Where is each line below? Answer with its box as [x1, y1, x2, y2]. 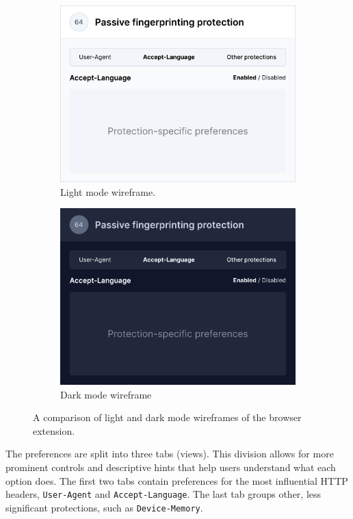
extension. [33, 423, 75, 438]
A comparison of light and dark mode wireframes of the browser [33, 410, 302, 425]
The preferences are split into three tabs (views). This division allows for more [5, 446, 334, 461]
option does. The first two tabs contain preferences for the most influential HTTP [5, 473, 348, 488]
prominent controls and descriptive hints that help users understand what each [5, 459, 336, 474]
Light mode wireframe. [60, 184, 156, 199]
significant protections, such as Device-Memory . [5, 500, 203, 514]
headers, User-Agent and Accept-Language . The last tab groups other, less [5, 487, 322, 501]
